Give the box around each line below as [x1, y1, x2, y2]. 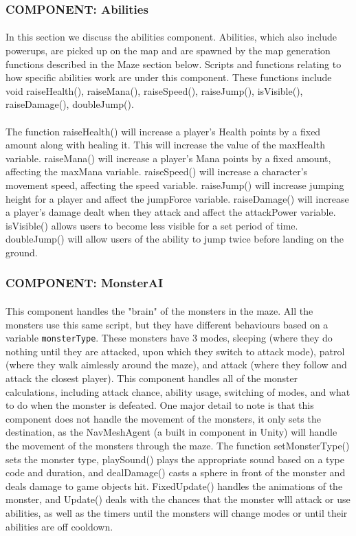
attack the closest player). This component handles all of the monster [5, 371, 298, 385]
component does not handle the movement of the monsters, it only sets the [5, 411, 321, 425]
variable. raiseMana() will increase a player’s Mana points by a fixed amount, [5, 150, 331, 165]
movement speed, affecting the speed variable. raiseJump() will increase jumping [5, 177, 344, 192]
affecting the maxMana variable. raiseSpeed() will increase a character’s [5, 164, 308, 179]
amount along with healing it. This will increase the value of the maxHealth [5, 137, 325, 152]
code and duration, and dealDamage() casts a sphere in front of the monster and [5, 465, 346, 480]
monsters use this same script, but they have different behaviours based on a [5, 317, 329, 331]
